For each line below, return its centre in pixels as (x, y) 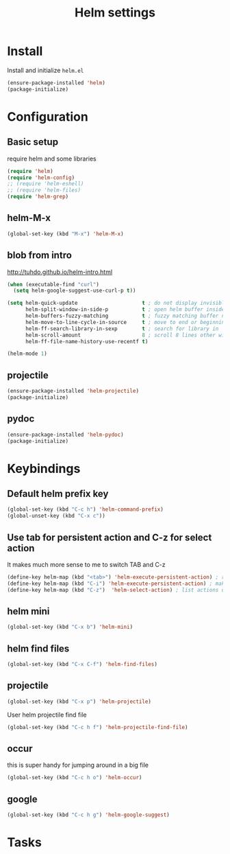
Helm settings (115, 13)
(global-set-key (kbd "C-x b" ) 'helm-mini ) (70, 627)
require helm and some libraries (52, 159)
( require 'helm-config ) (41, 177)
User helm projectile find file (47, 715)
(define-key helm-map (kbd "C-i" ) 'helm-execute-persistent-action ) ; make (117, 584)
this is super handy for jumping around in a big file (78, 765)
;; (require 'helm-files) (44, 190)
